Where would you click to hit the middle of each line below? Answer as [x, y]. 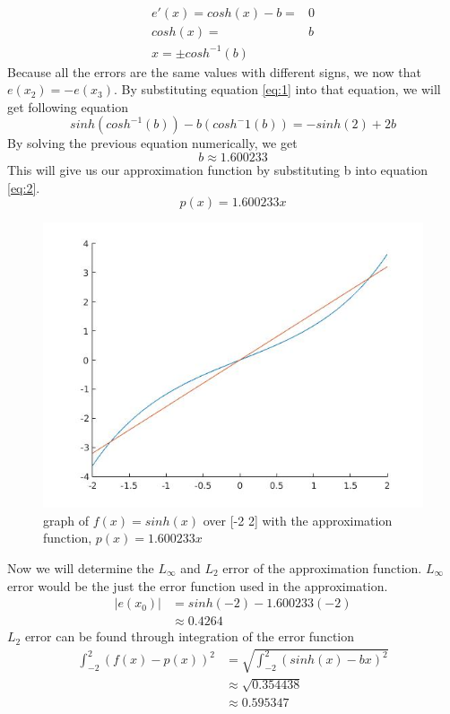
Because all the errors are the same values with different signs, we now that [214, 71]
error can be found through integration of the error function [190, 636]
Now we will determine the [81, 567]
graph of [66, 520]
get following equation [68, 106]
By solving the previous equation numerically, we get [152, 143]
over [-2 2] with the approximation [298, 520]
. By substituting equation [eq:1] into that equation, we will [277, 89]
